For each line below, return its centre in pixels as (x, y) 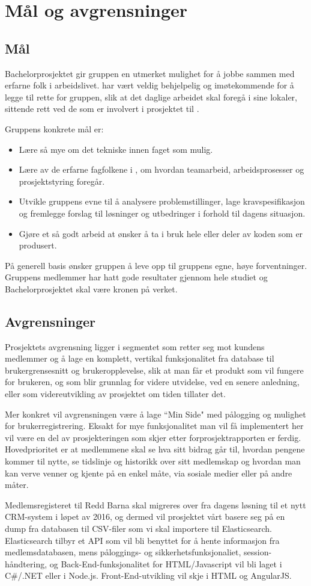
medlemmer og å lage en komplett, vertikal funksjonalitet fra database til (140, 358)
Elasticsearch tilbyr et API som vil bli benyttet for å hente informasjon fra (142, 540)
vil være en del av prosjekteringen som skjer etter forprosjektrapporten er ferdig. (153, 437)
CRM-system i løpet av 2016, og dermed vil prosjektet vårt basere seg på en (145, 517)
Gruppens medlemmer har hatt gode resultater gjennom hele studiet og (136, 277)
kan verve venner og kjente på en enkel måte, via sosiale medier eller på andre (149, 473)
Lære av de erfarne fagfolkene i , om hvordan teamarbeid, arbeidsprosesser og (162, 169)
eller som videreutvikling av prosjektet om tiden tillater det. (115, 394)
